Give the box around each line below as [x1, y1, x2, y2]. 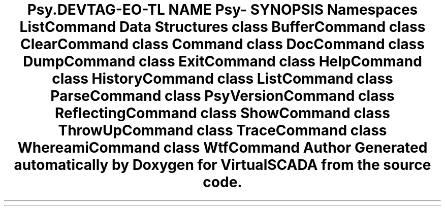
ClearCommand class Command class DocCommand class [20, 36, 425, 53]
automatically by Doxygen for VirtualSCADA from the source [14, 156, 431, 173]
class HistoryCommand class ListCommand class [52, 70, 393, 87]
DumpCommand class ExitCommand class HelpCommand [23, 53, 422, 70]
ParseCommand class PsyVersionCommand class [50, 87, 395, 104]
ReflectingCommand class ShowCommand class [55, 104, 390, 122]
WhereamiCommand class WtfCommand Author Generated [17, 139, 428, 156]
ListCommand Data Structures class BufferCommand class [19, 18, 426, 36]
